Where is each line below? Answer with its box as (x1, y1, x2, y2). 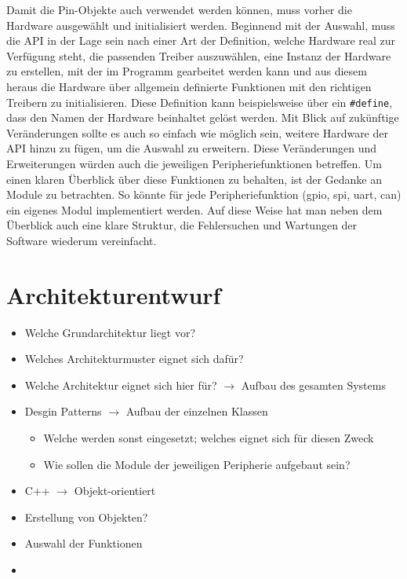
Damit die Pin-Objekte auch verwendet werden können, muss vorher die (6, 2, 352, 17)
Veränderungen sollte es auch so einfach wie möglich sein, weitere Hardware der (6, 124, 388, 141)
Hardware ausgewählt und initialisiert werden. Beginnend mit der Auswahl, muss (6, 16, 395, 33)
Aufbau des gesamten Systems (241, 376, 386, 393)
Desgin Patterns (24, 403, 102, 420)
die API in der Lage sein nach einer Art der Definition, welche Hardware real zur (6, 32, 396, 49)
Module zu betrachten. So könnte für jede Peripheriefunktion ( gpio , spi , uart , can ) (6, 186, 402, 203)
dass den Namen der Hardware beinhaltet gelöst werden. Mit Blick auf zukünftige (6, 109, 399, 126)
